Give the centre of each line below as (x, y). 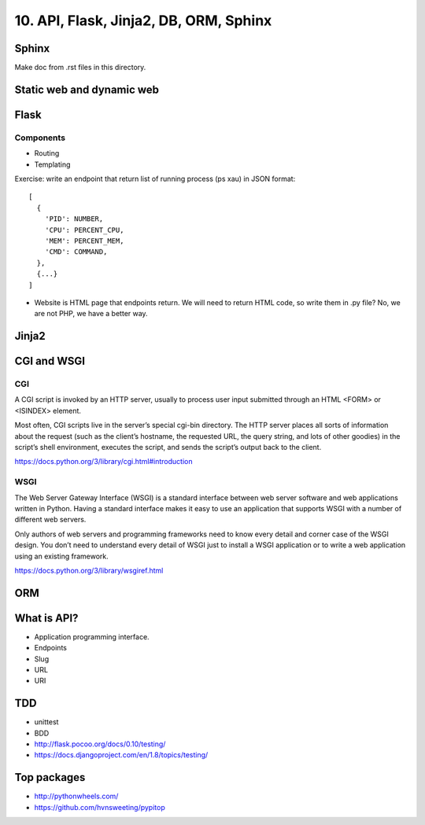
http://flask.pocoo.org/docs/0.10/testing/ (100, 744)
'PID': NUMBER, (74, 219)
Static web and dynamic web (87, 89)
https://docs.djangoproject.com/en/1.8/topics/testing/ (121, 755)
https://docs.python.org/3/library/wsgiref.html (89, 570)
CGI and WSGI (50, 361)
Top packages (50, 777)
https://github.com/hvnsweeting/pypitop (100, 807)
